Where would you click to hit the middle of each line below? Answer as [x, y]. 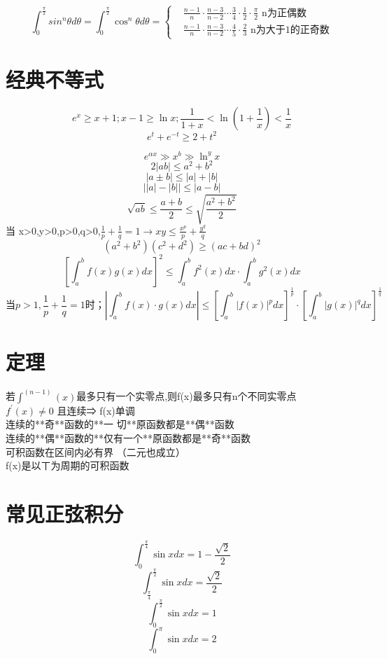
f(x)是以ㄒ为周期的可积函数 [68, 465]
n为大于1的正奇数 [290, 30]
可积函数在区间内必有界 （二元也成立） [96, 451]
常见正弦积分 [65, 513]
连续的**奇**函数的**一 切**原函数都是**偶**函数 [120, 424]
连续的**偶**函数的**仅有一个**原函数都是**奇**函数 [128, 437]
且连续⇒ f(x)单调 [96, 410]
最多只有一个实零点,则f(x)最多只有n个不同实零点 [187, 396]
